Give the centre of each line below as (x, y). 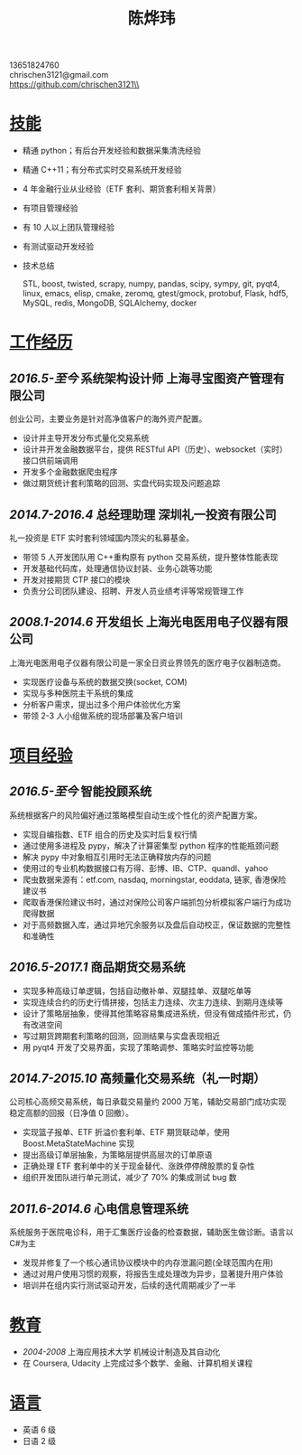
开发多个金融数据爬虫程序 (70, 472)
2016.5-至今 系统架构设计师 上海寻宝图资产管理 (141, 378)
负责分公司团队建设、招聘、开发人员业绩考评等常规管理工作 (133, 591)
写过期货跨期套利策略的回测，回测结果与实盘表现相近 (121, 1036)
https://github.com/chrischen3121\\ (74, 84)
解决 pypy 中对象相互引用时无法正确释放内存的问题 (117, 857)
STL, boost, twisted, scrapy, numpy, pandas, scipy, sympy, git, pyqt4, (151, 284)
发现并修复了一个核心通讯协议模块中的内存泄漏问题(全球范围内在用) (148, 1263)
